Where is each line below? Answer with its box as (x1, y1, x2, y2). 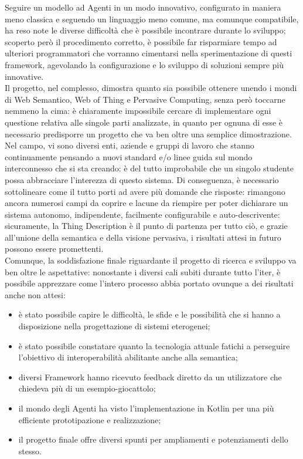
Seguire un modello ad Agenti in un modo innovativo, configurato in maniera (5, 1, 281, 13)
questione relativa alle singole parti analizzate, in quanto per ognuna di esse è (5, 116, 283, 128)
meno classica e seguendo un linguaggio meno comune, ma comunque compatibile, (5, 12, 299, 25)
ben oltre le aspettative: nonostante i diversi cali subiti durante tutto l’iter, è (5, 265, 281, 278)
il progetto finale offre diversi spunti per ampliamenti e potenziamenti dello (18, 433, 288, 446)
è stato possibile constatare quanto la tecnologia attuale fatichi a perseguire (18, 339, 290, 352)
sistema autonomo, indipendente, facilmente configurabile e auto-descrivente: (5, 208, 280, 220)
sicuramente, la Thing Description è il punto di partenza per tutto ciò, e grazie (5, 220, 288, 232)
